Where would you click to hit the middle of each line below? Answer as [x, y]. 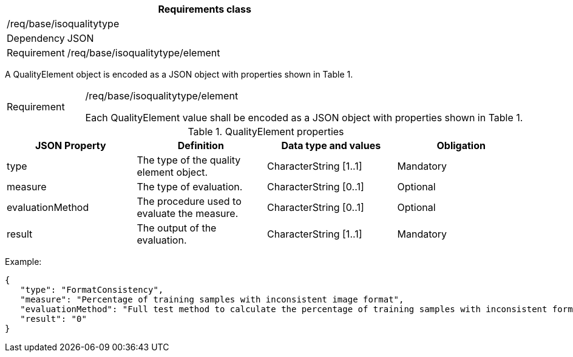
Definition [201, 145]
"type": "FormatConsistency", [92, 290]
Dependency [36, 38]
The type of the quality [189, 160]
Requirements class [205, 9]
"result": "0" [53, 319]
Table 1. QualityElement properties [266, 132]
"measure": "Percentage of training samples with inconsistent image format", [212, 299]
